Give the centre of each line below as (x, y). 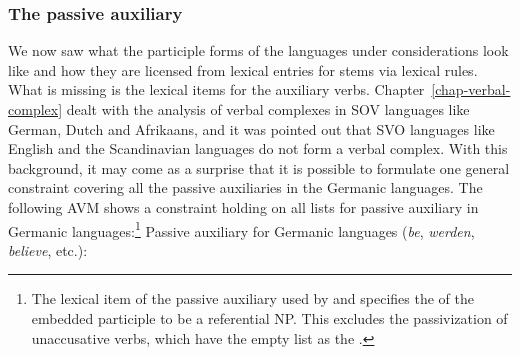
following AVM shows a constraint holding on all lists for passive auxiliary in (243, 206)
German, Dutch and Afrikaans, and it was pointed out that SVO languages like (251, 128)
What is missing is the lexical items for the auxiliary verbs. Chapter (216, 89)
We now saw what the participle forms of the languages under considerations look (258, 50)
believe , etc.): (48, 249)
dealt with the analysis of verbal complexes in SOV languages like (268, 109)
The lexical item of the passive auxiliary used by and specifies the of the (252, 298)
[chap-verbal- (471, 89)
